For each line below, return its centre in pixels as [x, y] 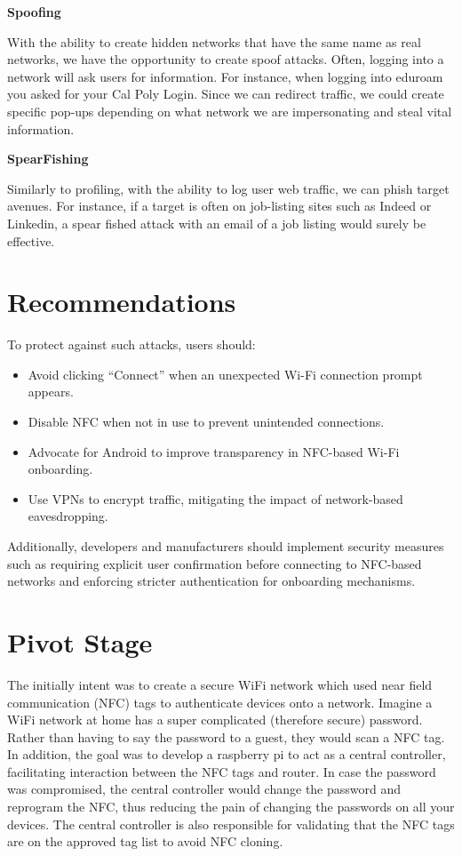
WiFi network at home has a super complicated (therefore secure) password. [215, 720]
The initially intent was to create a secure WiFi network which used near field [220, 684]
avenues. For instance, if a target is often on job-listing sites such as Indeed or [219, 206]
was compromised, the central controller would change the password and [204, 789]
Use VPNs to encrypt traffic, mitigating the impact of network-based [215, 498]
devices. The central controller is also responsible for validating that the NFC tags [231, 824]
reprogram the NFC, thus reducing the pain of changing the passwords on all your [231, 807]
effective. [31, 240]
